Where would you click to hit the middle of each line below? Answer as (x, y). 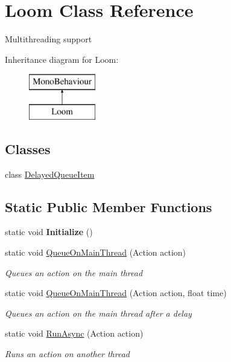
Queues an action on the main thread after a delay (98, 313)
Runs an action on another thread (67, 354)
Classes (28, 148)
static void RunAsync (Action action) (74, 333)
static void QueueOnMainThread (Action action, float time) (116, 293)
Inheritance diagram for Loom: (62, 59)
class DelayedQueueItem (50, 174)
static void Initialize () (49, 232)
